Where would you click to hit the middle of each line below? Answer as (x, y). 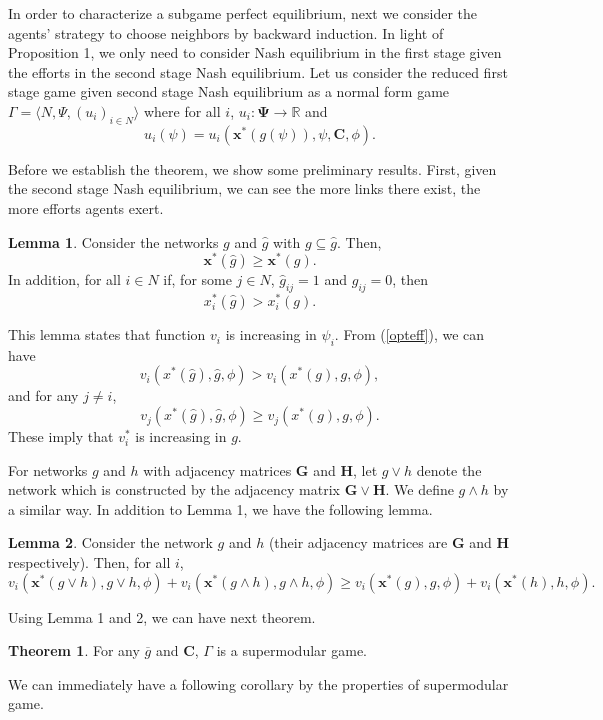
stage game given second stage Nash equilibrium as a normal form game (229, 91)
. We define (419, 489)
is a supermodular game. (291, 650)
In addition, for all (64, 279)
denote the (449, 469)
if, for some (197, 279)
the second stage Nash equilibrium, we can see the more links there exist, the (244, 188)
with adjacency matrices (217, 469)
